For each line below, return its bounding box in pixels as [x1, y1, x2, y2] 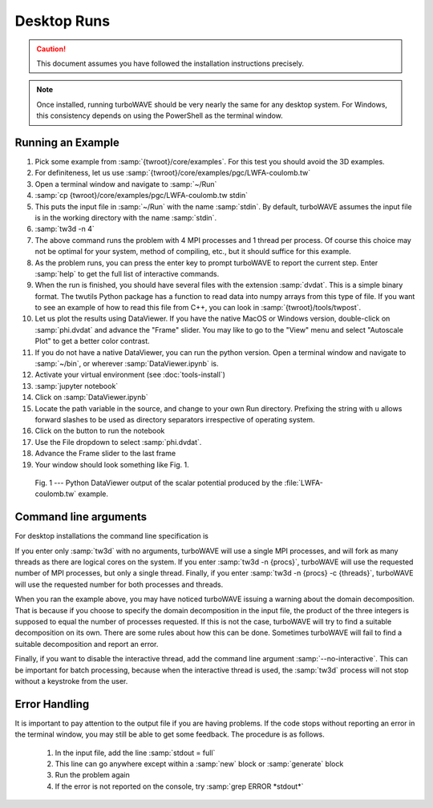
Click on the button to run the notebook [34, 426, 165, 436]
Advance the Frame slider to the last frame [34, 449, 176, 459]
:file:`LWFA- [284, 478, 324, 487]
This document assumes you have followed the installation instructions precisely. [36, 59, 305, 68]
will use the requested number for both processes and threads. [14, 580, 224, 589]
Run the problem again [55, 770, 130, 780]
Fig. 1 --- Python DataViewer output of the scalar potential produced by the [34, 478, 283, 487]
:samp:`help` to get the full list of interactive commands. [34, 269, 220, 278]
